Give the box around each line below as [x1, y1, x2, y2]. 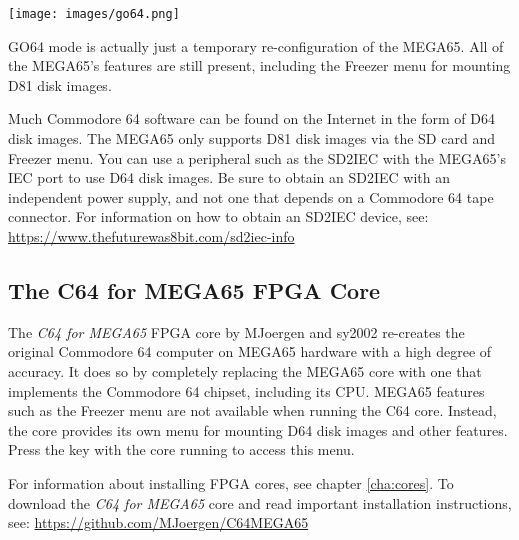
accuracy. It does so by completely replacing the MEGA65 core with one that [8, 360, 482, 381]
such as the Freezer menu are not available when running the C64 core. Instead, [8, 400, 497, 421]
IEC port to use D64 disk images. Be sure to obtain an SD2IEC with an [8, 167, 450, 188]
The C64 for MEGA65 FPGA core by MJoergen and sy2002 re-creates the [8, 321, 465, 342]
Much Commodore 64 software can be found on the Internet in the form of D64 [8, 108, 495, 129]
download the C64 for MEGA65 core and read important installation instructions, [8, 492, 512, 513]
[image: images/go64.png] [8, 7, 180, 21]
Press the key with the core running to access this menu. [8, 439, 355, 460]
